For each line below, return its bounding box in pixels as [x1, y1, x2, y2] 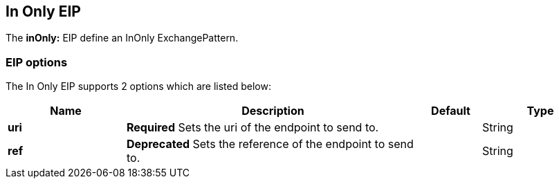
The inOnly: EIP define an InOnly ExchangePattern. [6, 32, 239, 44]
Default [431, 104, 470, 118]
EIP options [6, 55, 68, 69]
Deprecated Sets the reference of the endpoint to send [127, 137, 414, 151]
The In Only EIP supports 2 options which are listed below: [6, 80, 271, 93]
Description [241, 104, 304, 118]
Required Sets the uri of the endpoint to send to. [127, 120, 379, 135]
